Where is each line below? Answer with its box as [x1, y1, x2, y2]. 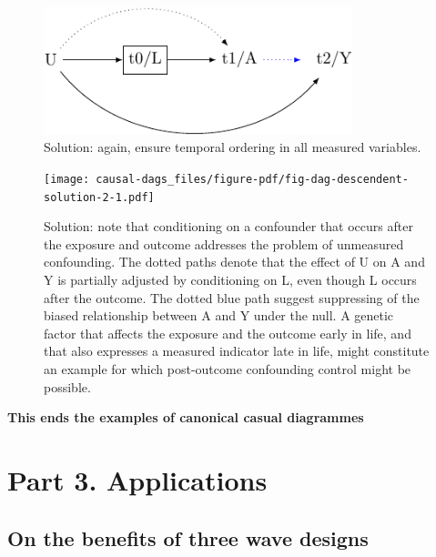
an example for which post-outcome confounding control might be [44, 359, 411, 378]
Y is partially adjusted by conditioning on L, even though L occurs [44, 269, 417, 289]
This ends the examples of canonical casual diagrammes [7, 408, 364, 427]
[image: [44, 172, 90, 186]
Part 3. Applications [7, 461, 268, 498]
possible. [44, 377, 91, 396]
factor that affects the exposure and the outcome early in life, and [44, 323, 411, 342]
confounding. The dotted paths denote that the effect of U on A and [44, 252, 425, 271]
